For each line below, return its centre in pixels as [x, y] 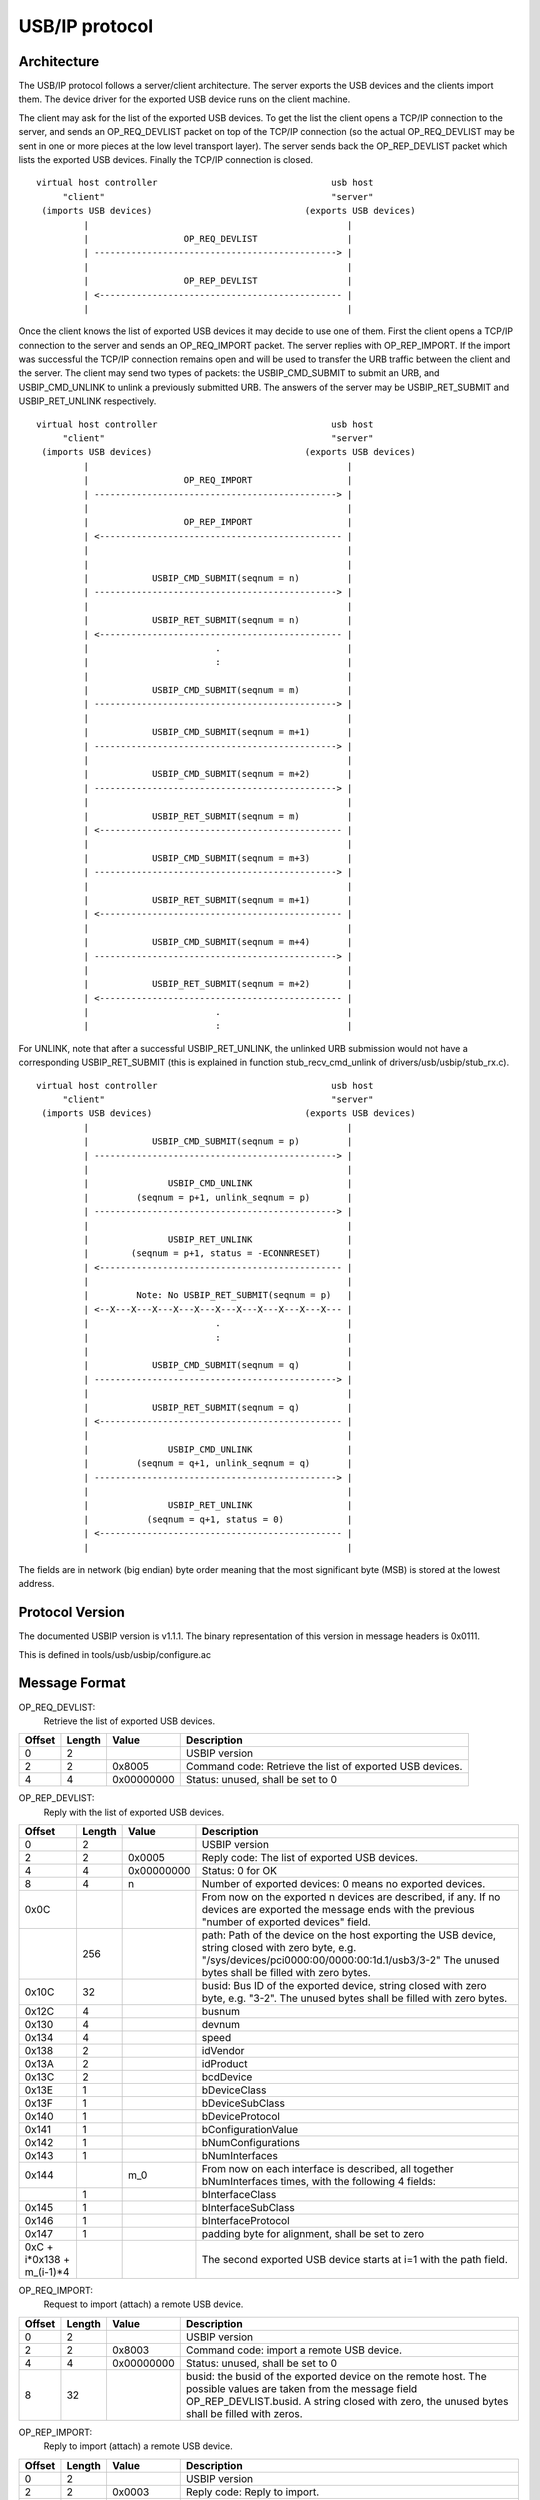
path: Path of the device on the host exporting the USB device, [349, 1935]
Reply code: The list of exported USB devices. [310, 1858]
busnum [220, 2012]
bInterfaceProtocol [245, 2221]
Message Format [72, 1683]
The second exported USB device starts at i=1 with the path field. [355, 2260]
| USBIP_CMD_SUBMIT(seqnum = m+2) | [218, 774]
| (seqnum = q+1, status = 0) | [218, 1519]
